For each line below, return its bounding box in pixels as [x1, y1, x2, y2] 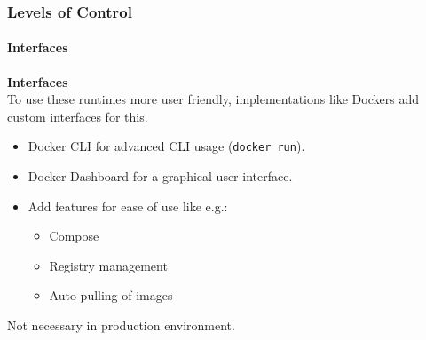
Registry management [49, 256, 168, 274]
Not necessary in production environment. [7, 316, 235, 335]
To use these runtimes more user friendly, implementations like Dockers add [7, 90, 419, 108]
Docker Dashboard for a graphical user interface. [28, 167, 293, 186]
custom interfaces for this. [7, 107, 148, 125]
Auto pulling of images [49, 286, 173, 304]
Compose [49, 226, 99, 245]
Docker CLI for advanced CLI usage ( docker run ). [28, 137, 305, 155]
